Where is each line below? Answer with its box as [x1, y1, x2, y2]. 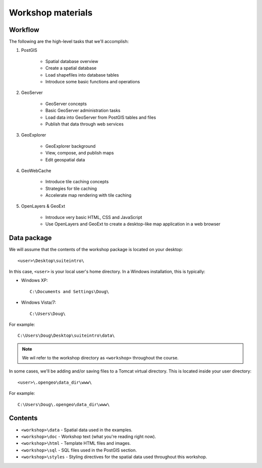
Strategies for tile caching [45, 186, 97, 191]
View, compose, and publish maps [45, 150, 114, 156]
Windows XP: [21, 278, 48, 283]
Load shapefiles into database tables [45, 72, 119, 78]
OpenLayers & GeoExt [21, 203, 65, 209]
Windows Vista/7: [21, 299, 56, 305]
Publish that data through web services [45, 121, 124, 127]
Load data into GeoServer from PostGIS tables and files [45, 114, 156, 120]
